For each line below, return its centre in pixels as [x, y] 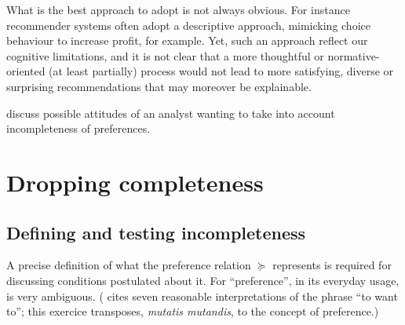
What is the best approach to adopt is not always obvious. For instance [178, 9]
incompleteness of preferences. [78, 128]
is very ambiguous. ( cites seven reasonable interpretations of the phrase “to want [202, 296]
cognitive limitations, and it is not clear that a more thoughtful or [165, 55]
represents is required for [332, 265]
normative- [354, 55]
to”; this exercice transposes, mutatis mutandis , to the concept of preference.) [193, 311]
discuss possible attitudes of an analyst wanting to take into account [171, 113]
